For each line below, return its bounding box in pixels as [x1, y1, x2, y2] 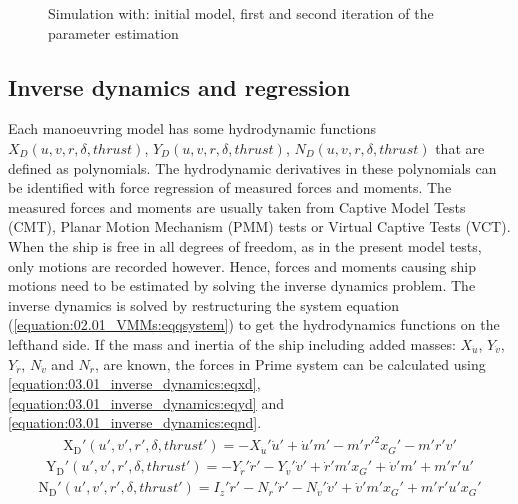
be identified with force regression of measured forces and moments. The [8, 177, 452, 198]
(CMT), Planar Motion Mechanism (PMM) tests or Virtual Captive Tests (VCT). [8, 216, 511, 237]
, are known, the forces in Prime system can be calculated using [95, 353, 486, 374]
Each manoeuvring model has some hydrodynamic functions [8, 118, 377, 139]
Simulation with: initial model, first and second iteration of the [48, 3, 434, 23]
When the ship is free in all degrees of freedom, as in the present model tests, [8, 235, 482, 256]
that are [435, 137, 485, 158]
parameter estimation [48, 22, 179, 43]
